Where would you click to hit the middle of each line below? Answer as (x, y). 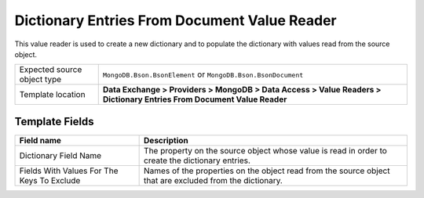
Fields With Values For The (69, 171)
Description (166, 140)
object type (40, 80)
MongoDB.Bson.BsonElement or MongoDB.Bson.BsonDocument (203, 74)
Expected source (51, 70)
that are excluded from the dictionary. (213, 180)
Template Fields (54, 121)
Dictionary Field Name (60, 155)
